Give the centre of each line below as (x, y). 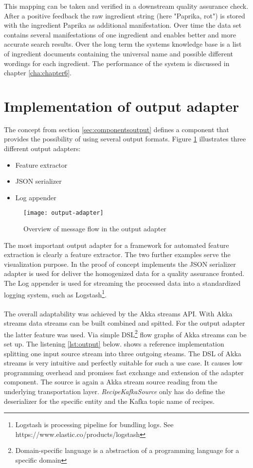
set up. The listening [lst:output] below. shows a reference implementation (114, 343)
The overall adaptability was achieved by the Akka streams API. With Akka (118, 313)
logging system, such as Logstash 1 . (55, 294)
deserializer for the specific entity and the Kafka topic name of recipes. (109, 401)
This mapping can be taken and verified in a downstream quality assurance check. (126, 6)
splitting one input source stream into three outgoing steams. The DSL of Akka (123, 353)
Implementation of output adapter (122, 106)
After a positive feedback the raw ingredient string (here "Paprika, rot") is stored (125, 15)
